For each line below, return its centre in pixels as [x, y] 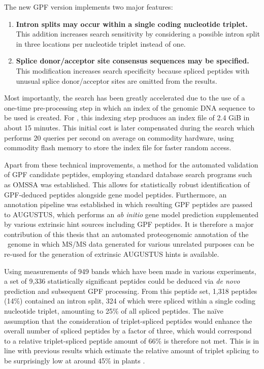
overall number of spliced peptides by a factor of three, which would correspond [128, 331]
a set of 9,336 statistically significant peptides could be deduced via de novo [122, 281]
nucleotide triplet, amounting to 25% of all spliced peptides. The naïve [114, 311]
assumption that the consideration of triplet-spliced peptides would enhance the [128, 321]
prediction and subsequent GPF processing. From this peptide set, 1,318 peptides [131, 291]
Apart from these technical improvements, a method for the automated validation [131, 164]
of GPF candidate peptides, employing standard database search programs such [128, 174]
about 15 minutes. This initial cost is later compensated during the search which [129, 127]
